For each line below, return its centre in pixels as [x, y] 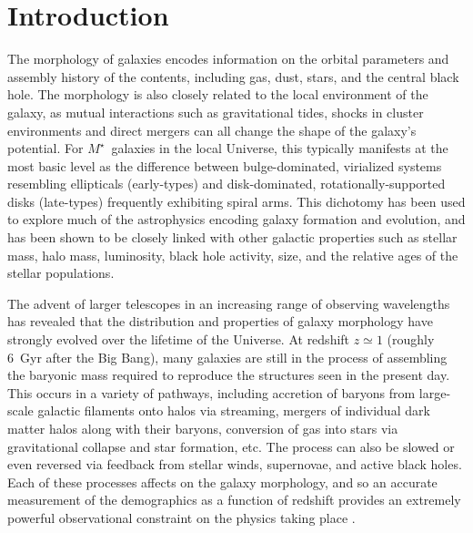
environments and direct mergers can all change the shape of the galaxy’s [212, 130]
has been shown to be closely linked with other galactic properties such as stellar [232, 237]
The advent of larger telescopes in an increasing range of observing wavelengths [229, 303]
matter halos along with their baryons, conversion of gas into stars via [203, 428]
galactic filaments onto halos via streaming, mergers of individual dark [234, 410]
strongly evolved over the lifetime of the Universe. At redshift [179, 339]
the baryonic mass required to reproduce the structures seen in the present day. [229, 375]
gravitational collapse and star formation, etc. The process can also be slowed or [231, 446]
